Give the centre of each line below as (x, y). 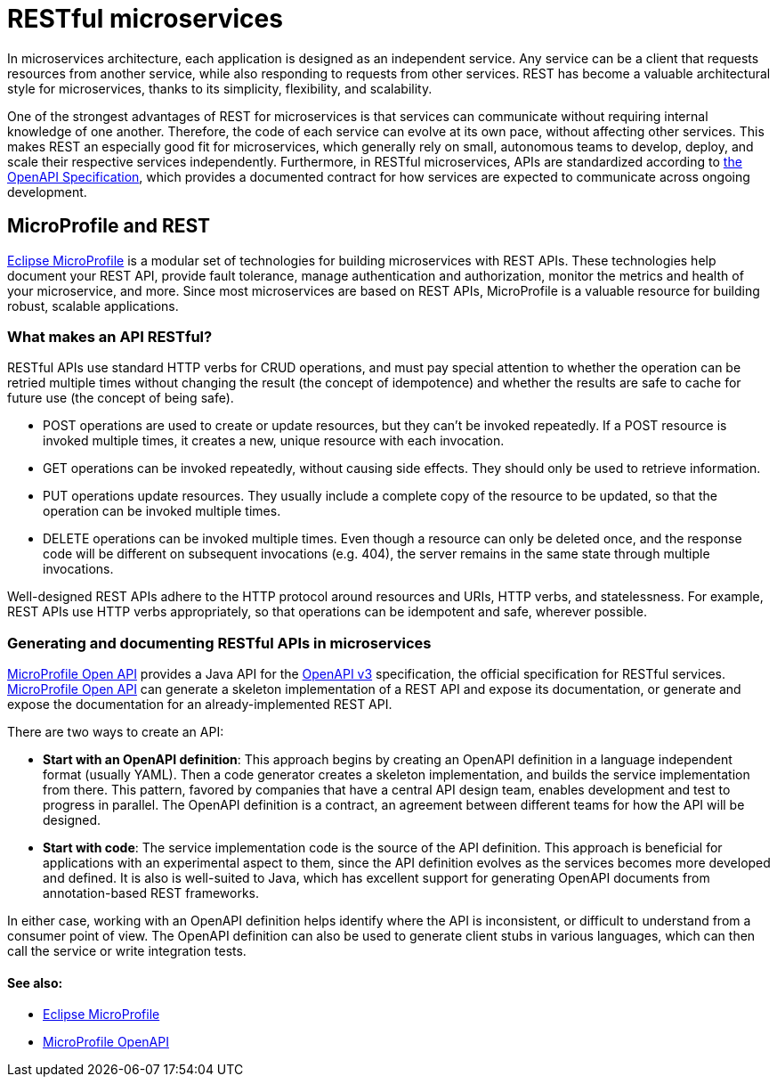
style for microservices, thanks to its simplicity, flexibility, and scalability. (220, 88)
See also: (35, 982)
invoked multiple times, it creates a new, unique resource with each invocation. (274, 441)
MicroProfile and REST (109, 226)
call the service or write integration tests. (127, 951)
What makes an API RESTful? (110, 336)
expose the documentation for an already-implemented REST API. (200, 705)
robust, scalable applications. (93, 306)
